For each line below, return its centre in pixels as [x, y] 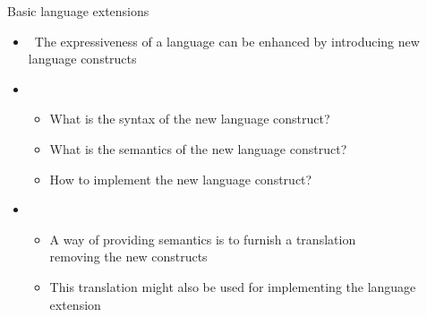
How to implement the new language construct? [181, 179]
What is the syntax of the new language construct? [190, 119]
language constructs [82, 59]
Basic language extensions [78, 11]
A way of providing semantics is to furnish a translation [203, 239]
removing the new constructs [128, 257]
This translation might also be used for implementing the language [233, 286]
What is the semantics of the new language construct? [198, 148]
